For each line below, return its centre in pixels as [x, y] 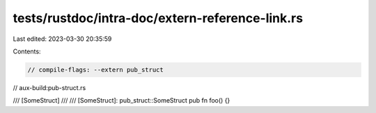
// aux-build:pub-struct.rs [49, 87]
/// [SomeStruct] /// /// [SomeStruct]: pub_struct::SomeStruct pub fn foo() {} [122, 101]
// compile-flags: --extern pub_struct [95, 70]
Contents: [27, 51]
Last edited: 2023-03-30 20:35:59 [62, 39]
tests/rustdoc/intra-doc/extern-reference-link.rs [158, 18]
